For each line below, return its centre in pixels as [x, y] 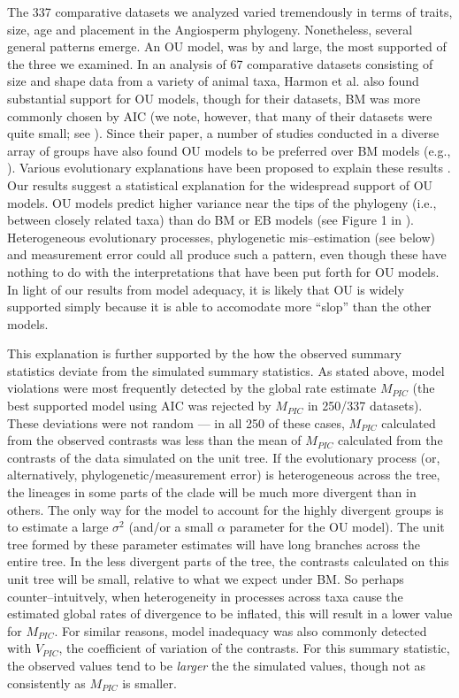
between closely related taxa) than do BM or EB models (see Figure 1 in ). [210, 220]
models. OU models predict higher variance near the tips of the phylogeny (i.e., [222, 202]
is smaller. [149, 683]
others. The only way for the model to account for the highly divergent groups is [226, 509]
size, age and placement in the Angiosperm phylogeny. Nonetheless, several [210, 29]
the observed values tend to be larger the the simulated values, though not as [217, 665]
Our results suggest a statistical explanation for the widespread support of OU [220, 184]
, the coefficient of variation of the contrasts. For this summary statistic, [254, 648]
